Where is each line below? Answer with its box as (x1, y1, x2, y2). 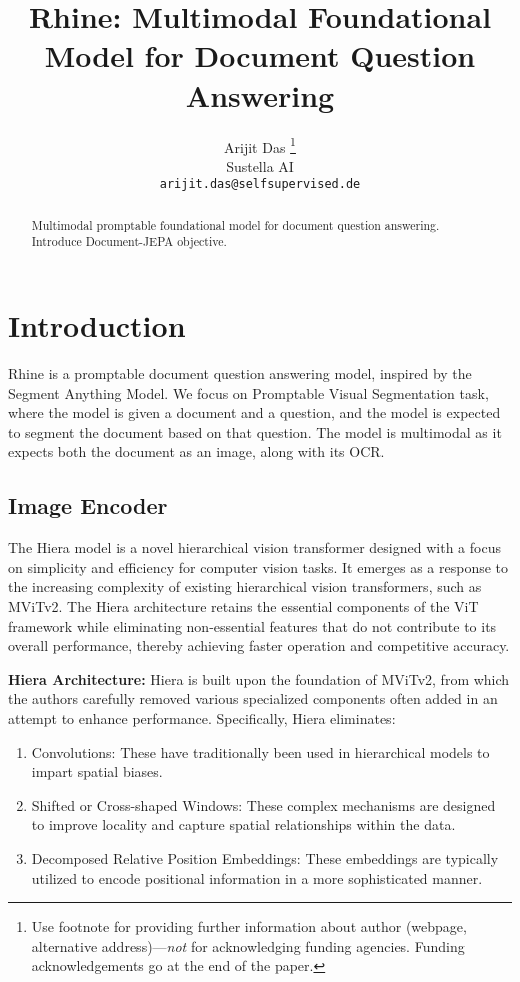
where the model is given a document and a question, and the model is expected (8, 402, 501, 423)
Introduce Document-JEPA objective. (31, 233, 227, 250)
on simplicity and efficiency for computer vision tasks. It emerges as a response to (8, 556, 509, 577)
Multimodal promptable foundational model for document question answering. (31, 216, 440, 233)
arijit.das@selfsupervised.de (159, 177, 361, 192)
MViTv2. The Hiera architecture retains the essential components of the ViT (8, 596, 479, 616)
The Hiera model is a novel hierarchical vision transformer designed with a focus (8, 537, 501, 558)
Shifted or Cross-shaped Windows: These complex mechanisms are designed (31, 794, 496, 815)
